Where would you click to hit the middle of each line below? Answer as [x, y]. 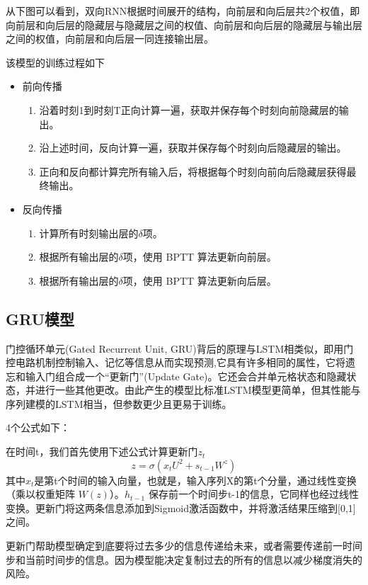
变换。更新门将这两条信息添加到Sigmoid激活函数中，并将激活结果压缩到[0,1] [181, 507]
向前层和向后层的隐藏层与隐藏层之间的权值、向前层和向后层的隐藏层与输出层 [184, 24]
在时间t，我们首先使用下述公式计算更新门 [102, 451]
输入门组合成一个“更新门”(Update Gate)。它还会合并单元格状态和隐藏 [186, 376]
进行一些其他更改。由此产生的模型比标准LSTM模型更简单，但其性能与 [198, 390]
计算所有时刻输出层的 [89, 233]
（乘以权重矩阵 [40, 494]
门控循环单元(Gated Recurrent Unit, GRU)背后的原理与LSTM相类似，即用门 [180, 348]
